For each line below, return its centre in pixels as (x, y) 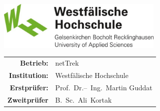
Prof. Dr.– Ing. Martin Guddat (104, 87)
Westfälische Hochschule (92, 75)
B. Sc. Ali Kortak (83, 99)
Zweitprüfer (28, 99)
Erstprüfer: (29, 87)
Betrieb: (34, 63)
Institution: (29, 75)
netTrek (67, 63)
